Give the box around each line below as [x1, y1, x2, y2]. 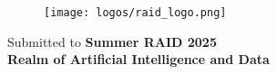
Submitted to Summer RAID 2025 [7, 32, 217, 51]
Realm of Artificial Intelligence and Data [7, 50, 270, 69]
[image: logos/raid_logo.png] [44, 6, 227, 19]
